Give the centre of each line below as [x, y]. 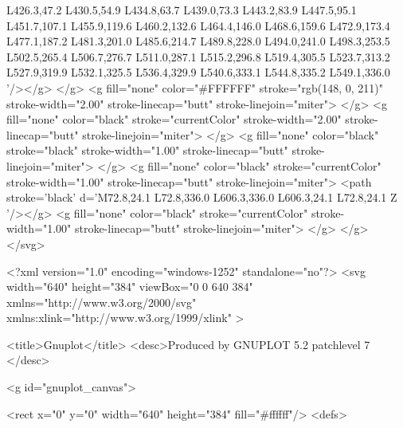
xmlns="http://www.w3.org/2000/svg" [102, 302]
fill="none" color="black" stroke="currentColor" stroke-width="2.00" [174, 119]
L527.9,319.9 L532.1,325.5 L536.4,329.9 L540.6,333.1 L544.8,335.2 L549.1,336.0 [198, 72]
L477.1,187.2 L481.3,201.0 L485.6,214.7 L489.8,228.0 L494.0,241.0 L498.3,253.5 [198, 41]
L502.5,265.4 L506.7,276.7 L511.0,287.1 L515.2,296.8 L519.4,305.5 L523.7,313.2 [198, 56]
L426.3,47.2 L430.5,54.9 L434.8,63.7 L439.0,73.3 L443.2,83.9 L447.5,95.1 [182, 10]
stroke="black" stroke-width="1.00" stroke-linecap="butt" [147, 150]
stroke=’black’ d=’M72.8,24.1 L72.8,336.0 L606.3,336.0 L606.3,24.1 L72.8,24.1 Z [202, 197]
